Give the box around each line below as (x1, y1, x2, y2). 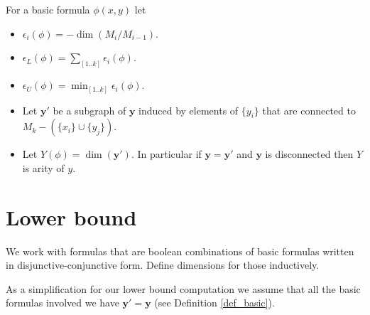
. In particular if (131, 146, 202, 161)
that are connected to (262, 102, 356, 117)
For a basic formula (6, 2, 90, 16)
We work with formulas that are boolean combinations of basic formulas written (6, 243, 354, 258)
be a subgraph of (53, 102, 126, 117)
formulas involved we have (6, 295, 119, 310)
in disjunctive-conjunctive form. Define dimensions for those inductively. (6, 257, 320, 272)
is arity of (22, 160, 65, 175)
